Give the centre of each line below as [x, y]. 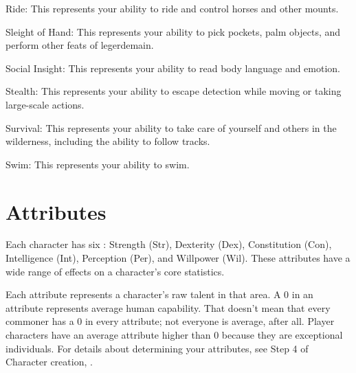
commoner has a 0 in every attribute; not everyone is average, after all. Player [170, 321]
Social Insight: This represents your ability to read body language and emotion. [173, 68]
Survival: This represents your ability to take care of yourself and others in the [171, 127]
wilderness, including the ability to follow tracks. [108, 141]
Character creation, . [49, 362]
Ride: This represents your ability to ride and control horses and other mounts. [172, 8]
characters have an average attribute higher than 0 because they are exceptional [174, 335]
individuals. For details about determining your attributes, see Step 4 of [157, 348]
